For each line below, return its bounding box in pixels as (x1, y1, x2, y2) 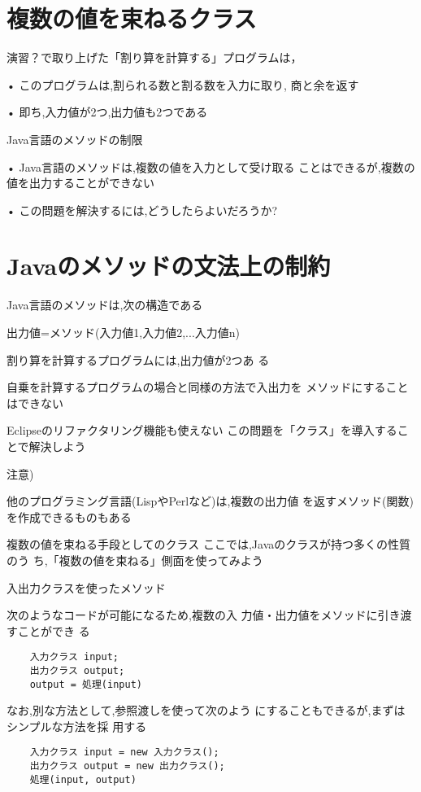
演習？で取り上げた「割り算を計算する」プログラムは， (7, 49, 302, 66)
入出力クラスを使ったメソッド (7, 579, 166, 596)
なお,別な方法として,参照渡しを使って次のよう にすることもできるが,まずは (7, 702, 406, 719)
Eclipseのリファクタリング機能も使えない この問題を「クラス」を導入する (7, 422, 397, 439)
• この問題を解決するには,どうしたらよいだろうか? (7, 201, 278, 218)
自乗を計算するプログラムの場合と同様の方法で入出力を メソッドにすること (7, 378, 409, 396)
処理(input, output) (29, 773, 137, 785)
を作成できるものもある (7, 508, 132, 525)
